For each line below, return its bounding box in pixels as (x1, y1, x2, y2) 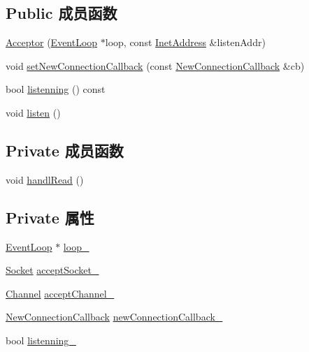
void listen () (6, 105, 61, 119)
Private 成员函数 (6, 139, 124, 161)
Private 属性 (6, 206, 94, 228)
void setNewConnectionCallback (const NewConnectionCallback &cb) (6, 58, 305, 73)
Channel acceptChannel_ (6, 286, 115, 300)
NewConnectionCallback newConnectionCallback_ (6, 309, 223, 324)
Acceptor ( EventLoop (6, 35, 98, 50)
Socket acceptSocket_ (6, 263, 99, 277)
